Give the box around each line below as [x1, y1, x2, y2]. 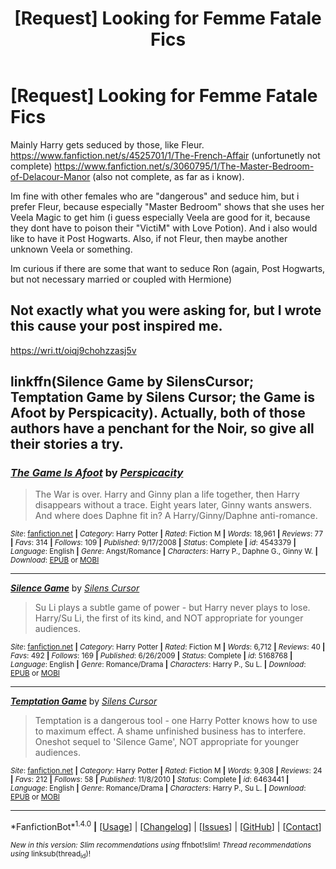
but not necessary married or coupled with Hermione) [10, 273, 233, 285]
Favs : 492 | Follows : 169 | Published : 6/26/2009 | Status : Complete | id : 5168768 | [10, 651, 293, 661]
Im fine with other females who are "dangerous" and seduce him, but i [10, 190, 300, 202]
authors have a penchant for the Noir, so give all [10, 420, 315, 437]
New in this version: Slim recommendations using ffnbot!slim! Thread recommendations [10, 840, 312, 851]
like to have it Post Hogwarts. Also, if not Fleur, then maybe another [10, 232, 288, 244]
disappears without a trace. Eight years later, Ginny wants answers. [34, 499, 313, 511]
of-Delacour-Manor [10, 170, 91, 182]
